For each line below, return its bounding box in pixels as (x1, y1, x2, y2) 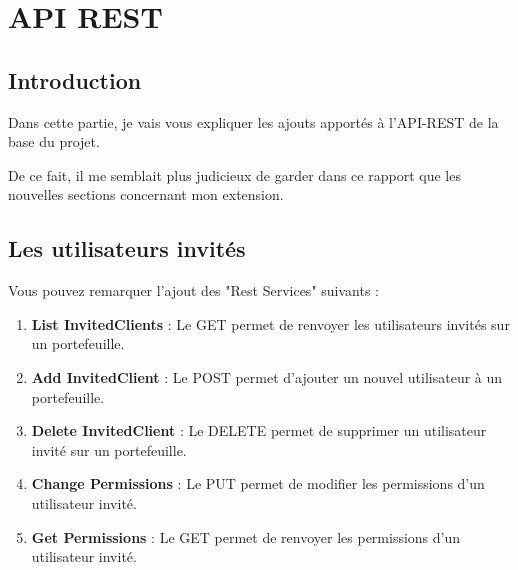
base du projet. (8, 131, 100, 152)
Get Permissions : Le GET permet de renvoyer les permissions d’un (31, 526, 461, 547)
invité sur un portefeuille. (31, 439, 187, 460)
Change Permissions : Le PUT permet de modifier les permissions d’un (31, 473, 485, 494)
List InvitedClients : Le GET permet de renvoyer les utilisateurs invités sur (31, 313, 510, 334)
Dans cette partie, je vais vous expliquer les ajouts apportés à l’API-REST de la (8, 111, 499, 132)
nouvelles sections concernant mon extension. (8, 184, 284, 205)
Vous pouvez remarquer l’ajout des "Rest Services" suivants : (8, 280, 379, 301)
